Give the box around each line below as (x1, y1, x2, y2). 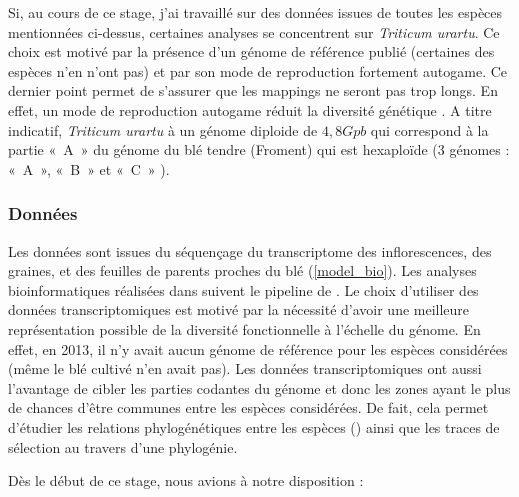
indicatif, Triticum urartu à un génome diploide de (8, 119, 318, 140)
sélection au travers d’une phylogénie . (8, 436, 238, 457)
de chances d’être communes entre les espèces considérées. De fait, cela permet (8, 397, 489, 418)
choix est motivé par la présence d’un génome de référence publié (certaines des (8, 41, 495, 62)
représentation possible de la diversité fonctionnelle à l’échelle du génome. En (8, 318, 481, 339)
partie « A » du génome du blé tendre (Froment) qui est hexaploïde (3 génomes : (8, 139, 510, 160)
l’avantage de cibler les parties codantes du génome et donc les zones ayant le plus (8, 377, 511, 398)
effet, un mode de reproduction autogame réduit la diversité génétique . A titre (8, 99, 492, 120)
